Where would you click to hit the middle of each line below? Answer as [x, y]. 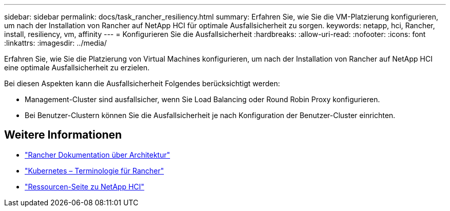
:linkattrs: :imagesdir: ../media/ [55, 43]
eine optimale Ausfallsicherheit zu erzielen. [77, 68]
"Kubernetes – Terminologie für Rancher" [95, 170]
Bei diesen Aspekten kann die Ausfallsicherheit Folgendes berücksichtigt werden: [142, 83]
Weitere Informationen [63, 135]
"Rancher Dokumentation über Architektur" [98, 155]
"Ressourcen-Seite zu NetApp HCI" [85, 186]
